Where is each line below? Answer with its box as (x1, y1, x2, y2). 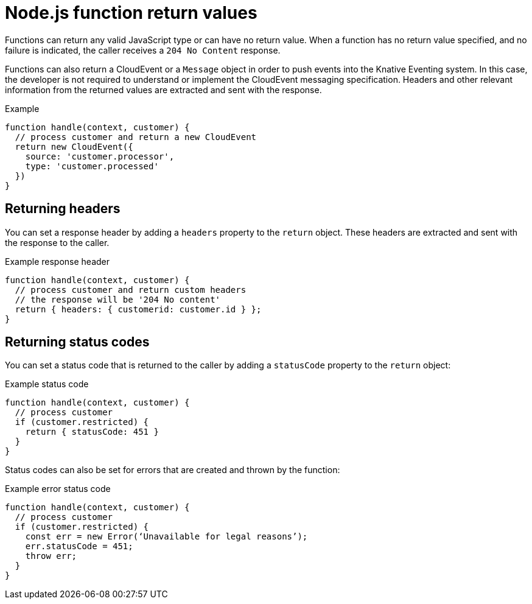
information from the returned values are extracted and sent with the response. (5, 84, 322, 95)
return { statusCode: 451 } (25, 427, 159, 437)
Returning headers (5, 201, 121, 217)
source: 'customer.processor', (25, 151, 175, 161)
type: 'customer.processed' (25, 161, 159, 171)
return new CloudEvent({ (15, 141, 133, 152)
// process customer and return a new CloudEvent (15, 132, 257, 142)
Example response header (5, 256, 110, 267)
